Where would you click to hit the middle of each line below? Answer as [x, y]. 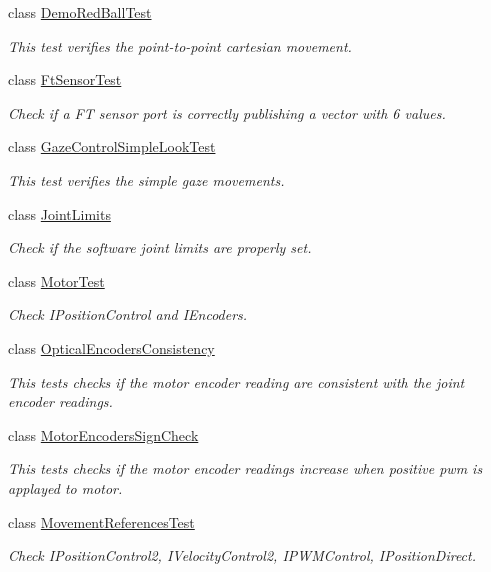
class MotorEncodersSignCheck [103, 434]
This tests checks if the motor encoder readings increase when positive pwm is [245, 468]
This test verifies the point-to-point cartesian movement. [180, 45]
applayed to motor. [65, 487]
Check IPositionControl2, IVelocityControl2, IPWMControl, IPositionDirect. [242, 555]
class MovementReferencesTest [101, 521]
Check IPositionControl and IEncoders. [128, 314]
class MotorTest [56, 280]
